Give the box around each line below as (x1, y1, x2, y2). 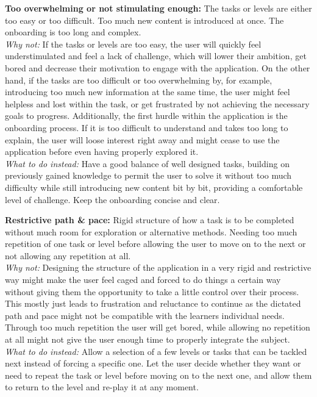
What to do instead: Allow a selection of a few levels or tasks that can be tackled (5, 345, 307, 357)
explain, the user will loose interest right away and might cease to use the (5, 133, 280, 146)
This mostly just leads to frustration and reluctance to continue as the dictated (5, 297, 301, 310)
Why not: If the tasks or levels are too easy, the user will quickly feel (5, 37, 262, 50)
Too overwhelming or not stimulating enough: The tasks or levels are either (5, 2, 312, 14)
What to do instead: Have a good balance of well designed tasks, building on (5, 157, 290, 170)
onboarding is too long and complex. (5, 26, 141, 38)
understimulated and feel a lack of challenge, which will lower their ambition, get (5, 49, 307, 62)
